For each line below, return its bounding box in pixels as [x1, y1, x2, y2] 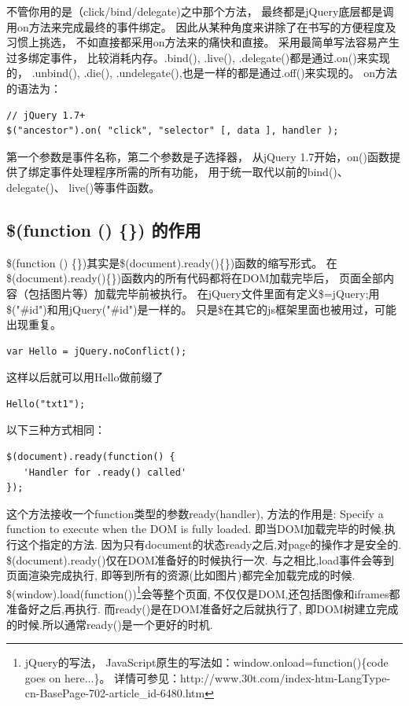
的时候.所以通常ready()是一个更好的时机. [6, 616, 213, 632]
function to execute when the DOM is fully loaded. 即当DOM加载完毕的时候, [6, 520, 385, 537]
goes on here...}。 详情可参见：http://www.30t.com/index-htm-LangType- [24, 669, 391, 686]
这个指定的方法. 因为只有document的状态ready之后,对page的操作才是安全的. [17, 536, 402, 553]
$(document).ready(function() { [6, 451, 175, 463]
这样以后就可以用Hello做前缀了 [6, 369, 164, 385]
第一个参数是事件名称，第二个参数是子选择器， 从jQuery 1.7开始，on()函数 [6, 148, 389, 164]
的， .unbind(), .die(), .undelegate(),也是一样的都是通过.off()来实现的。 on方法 [6, 64, 398, 81]
